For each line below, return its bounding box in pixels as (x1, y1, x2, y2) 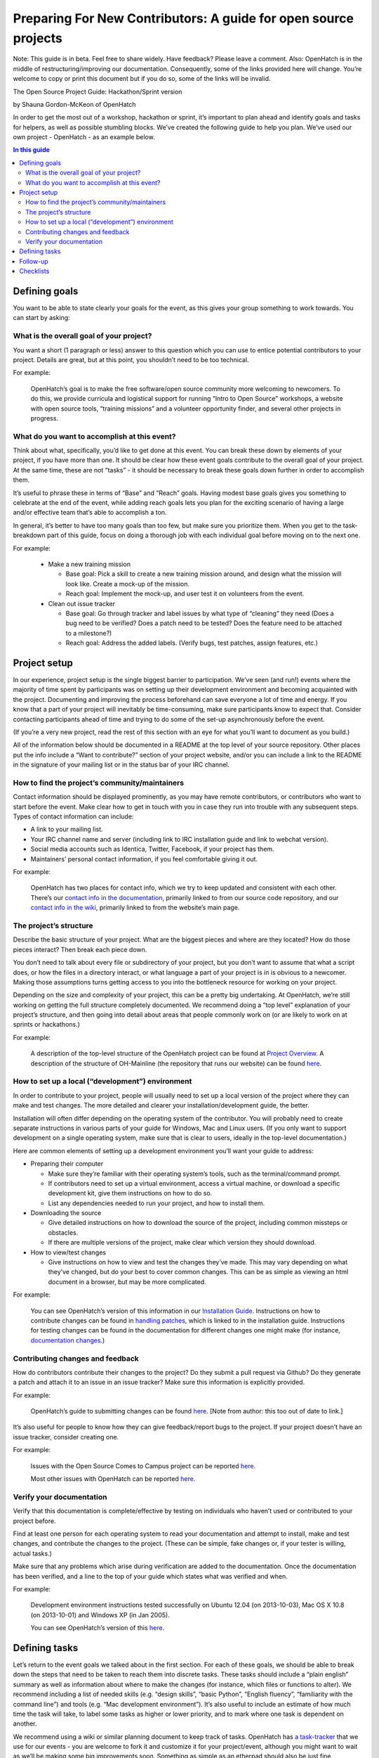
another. (13, 1719, 37, 1728)
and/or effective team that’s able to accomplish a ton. (13, 508, 167, 517)
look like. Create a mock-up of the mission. (65, 579, 189, 588)
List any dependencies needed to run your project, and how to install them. (48, 1199, 265, 1207)
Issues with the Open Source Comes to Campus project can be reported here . (30, 1461, 256, 1470)
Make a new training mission (48, 560, 131, 568)
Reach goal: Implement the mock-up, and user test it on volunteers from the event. (65, 589, 305, 598)
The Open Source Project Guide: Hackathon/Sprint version (13, 87, 182, 96)
